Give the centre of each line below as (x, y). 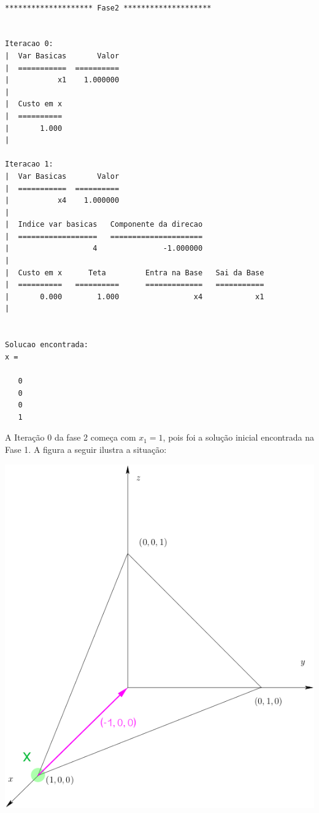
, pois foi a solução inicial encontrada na (238, 437)
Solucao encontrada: (47, 345)
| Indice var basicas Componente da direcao (104, 225)
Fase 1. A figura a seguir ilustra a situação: (86, 449)
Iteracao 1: (29, 164)
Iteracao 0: (29, 44)
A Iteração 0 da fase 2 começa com (71, 437)
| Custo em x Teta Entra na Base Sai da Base (135, 273)
